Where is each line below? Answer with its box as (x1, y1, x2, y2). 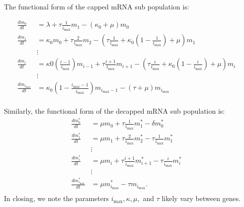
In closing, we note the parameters (4, 193, 109, 204)
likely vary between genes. (162, 193, 241, 204)
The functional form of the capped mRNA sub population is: (4, 1, 189, 11)
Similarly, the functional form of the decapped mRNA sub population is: (4, 106, 225, 116)
